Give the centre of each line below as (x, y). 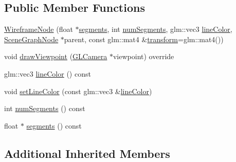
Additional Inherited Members (87, 153)
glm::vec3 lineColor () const (48, 73)
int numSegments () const (45, 108)
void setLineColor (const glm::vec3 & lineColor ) (78, 91)
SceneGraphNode (31, 39)
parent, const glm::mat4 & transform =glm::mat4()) (144, 39)
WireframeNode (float (39, 29)
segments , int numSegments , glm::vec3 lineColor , (156, 29)
